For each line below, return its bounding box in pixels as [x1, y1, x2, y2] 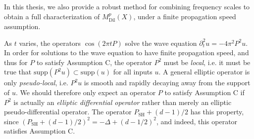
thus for [4, 57, 28, 67]
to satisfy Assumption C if [164, 87, 245, 97]
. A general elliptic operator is [158, 67, 250, 77]
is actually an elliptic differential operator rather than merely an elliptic [13, 97, 232, 107]
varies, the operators [19, 37, 81, 48]
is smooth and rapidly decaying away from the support [84, 77, 251, 88]
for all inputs [113, 67, 152, 77]
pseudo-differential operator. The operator [4, 106, 132, 117]
